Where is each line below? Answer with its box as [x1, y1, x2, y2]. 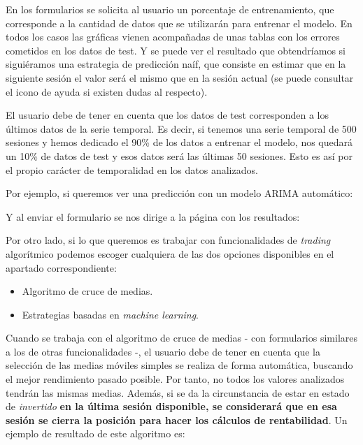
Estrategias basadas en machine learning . [22, 307, 199, 321]
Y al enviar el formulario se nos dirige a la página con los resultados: [6, 209, 300, 224]
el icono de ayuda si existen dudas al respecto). [6, 84, 208, 99]
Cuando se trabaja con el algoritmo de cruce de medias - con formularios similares [6, 330, 358, 345]
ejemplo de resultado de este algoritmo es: [6, 426, 185, 441]
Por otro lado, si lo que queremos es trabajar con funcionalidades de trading [6, 233, 331, 247]
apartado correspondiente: [6, 260, 117, 275]
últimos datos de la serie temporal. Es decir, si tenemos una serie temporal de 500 [6, 121, 357, 136]
